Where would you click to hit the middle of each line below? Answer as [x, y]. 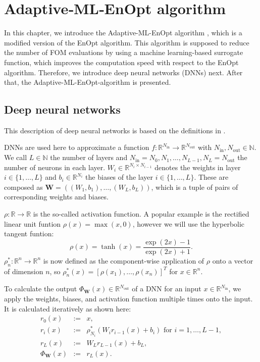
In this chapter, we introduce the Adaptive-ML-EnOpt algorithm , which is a [123, 33]
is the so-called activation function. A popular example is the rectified [141, 214]
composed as [23, 187]
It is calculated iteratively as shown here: [68, 308]
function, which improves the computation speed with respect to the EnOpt [121, 62]
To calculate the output [41, 289]
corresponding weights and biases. [56, 197]
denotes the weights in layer [198, 167]
